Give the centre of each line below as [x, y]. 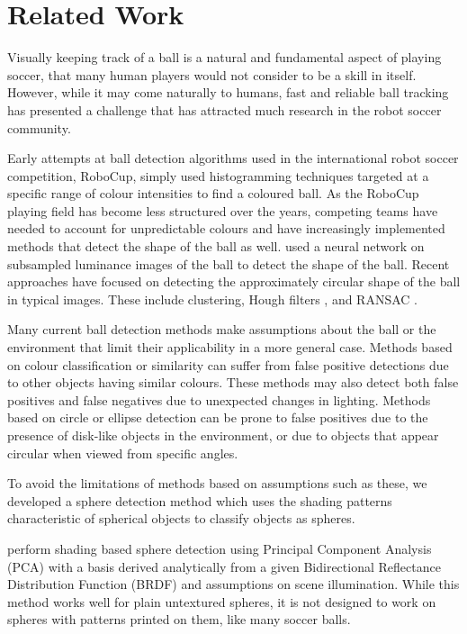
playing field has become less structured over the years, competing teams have [223, 210]
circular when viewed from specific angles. [123, 453]
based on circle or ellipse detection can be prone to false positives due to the [218, 417]
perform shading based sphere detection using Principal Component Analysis [220, 548]
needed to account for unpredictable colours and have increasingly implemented [226, 228]
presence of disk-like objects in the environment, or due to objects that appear [223, 435]
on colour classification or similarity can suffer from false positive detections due [228, 364]
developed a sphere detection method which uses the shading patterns [200, 500]
